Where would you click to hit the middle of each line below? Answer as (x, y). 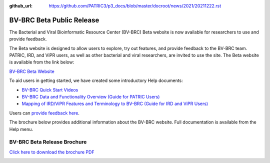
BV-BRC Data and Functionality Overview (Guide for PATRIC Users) (91, 97)
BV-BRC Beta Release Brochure (48, 142)
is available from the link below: (42, 62)
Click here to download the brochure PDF (52, 152)
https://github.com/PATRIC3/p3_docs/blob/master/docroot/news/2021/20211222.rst (135, 6)
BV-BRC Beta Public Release (54, 20)
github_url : (21, 6)
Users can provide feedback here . (44, 113)
